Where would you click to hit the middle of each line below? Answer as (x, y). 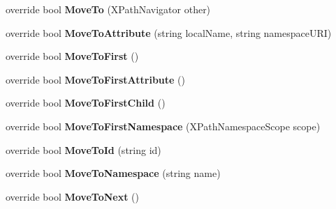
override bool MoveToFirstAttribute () (95, 79)
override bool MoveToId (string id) (83, 149)
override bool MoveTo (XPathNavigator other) (108, 9)
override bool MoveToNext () (73, 196)
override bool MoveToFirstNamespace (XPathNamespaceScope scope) (163, 126)
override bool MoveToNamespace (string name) (113, 173)
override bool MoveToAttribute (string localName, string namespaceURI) (169, 32)
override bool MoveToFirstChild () (86, 103)
